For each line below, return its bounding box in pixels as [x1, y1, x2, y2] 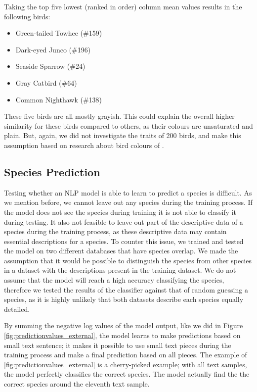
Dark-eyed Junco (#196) [15, 44, 91, 54]
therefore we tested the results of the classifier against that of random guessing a [4, 284, 248, 294]
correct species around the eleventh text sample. [4, 379, 150, 389]
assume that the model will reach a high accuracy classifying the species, [4, 275, 224, 285]
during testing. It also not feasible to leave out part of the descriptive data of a [4, 216, 243, 227]
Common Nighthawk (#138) [15, 94, 102, 104]
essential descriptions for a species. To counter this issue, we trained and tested [4, 236, 244, 246]
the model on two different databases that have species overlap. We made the [4, 245, 238, 256]
